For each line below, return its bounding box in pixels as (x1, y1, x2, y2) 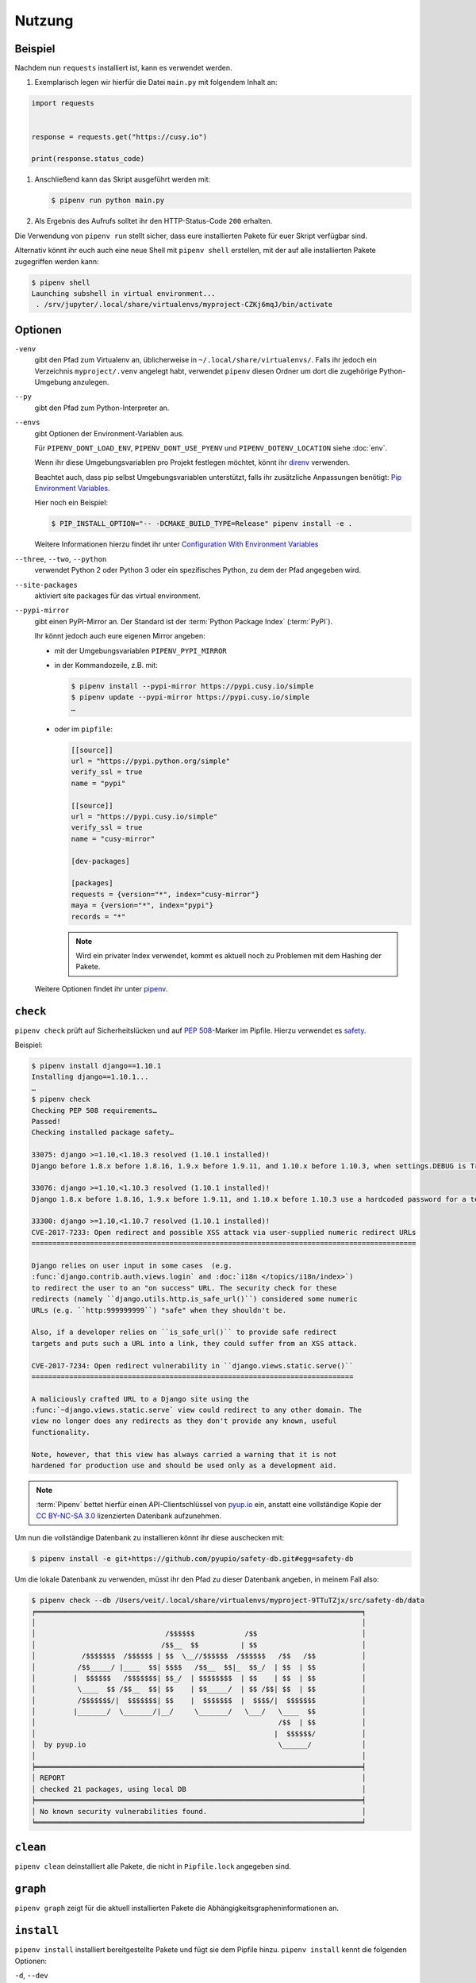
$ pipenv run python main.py (51, 196, 165, 205)
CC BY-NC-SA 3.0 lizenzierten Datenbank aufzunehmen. (36, 1511, 222, 1521)
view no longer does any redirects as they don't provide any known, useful (31, 1417, 337, 1425)
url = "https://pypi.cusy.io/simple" (71, 812, 218, 821)
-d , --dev (14, 1971, 48, 1981)
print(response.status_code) (31, 155, 145, 163)
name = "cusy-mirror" (71, 834, 155, 843)
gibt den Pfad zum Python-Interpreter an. (34, 403, 170, 412)
